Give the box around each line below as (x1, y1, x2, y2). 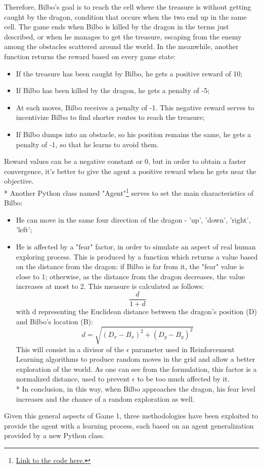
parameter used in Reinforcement (131, 344, 235, 354)
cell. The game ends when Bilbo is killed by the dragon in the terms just (4, 21, 229, 32)
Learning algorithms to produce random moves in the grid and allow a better (16, 354, 255, 364)
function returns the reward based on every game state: (4, 51, 176, 61)
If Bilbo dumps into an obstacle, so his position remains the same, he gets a (16, 129, 251, 139)
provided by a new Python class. (4, 430, 105, 441)
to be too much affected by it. (137, 373, 230, 384)
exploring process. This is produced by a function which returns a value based (16, 251, 258, 262)
